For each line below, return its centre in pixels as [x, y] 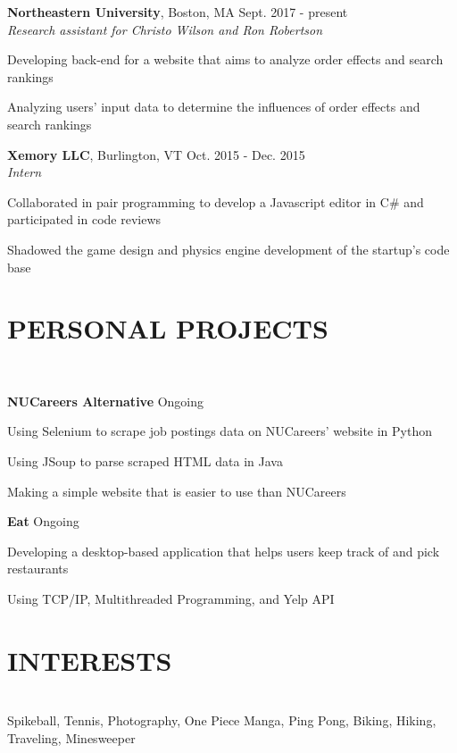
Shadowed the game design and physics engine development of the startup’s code [228, 249]
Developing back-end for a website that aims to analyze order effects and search [225, 59]
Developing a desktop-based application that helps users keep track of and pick [224, 551]
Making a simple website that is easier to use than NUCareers [177, 491]
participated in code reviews [84, 219]
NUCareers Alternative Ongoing [106, 401]
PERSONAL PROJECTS [168, 328]
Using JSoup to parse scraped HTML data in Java [145, 461]
